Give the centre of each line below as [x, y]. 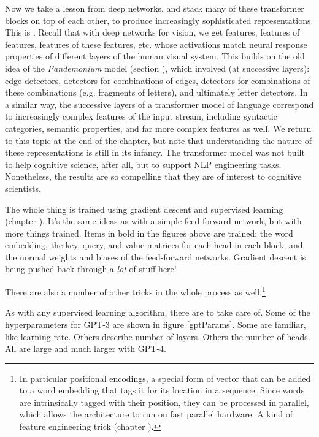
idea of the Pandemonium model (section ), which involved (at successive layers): [157, 68]
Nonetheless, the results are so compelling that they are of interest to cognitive [153, 176]
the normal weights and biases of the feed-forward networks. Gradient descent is [156, 256]
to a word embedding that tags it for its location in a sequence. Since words [162, 390]
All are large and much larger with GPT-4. [86, 348]
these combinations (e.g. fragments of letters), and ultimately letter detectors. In [156, 92]
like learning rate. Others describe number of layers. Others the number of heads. [158, 336]
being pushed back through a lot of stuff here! [91, 269]
